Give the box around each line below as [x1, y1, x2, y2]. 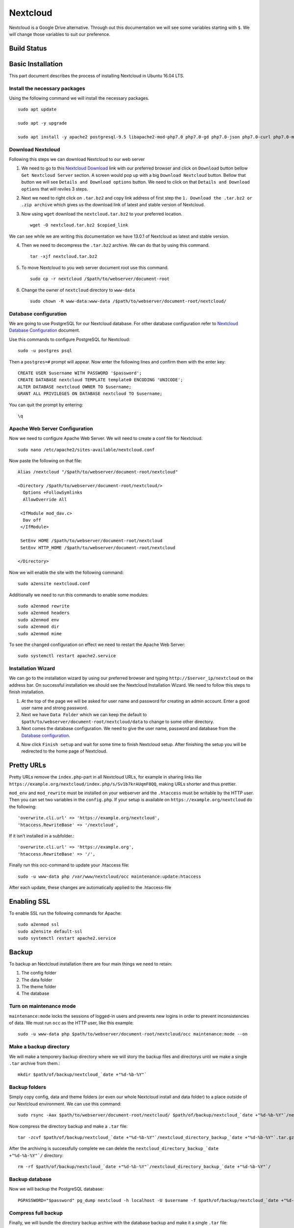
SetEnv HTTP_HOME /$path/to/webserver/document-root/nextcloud [20, 545, 176, 550]
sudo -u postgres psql [18, 348, 73, 354]
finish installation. [9, 689, 45, 695]
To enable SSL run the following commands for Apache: [9, 910, 122, 916]
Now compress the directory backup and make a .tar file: [9, 1123, 128, 1129]
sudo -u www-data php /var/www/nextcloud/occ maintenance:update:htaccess [18, 873, 201, 879]
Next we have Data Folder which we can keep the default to [21, 712, 147, 718]
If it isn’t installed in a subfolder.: [9, 833, 74, 838]
